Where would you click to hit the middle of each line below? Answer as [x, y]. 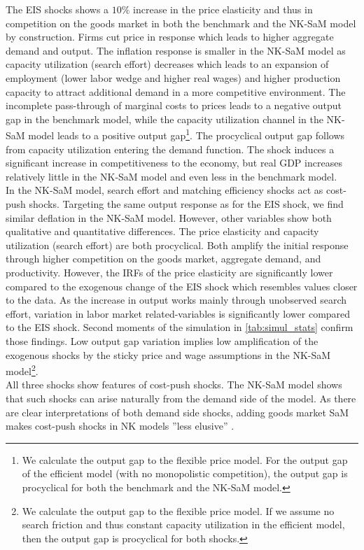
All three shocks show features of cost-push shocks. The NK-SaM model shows [174, 385]
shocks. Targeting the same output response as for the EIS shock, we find [186, 203]
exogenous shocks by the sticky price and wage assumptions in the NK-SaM [168, 354]
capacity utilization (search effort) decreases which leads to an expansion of [167, 64]
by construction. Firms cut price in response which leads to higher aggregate [170, 37]
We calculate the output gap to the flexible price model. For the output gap [185, 459]
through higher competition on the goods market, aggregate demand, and [163, 259]
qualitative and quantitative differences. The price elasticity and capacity [162, 231]
